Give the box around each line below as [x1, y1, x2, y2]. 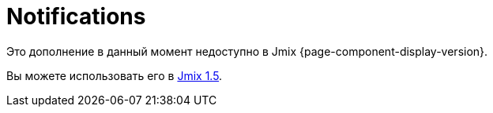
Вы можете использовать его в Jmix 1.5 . [6, 68, 223, 82]
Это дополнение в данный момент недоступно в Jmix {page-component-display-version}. [6, 44, 488, 58]
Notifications [6, 3, 146, 30]
